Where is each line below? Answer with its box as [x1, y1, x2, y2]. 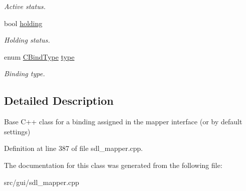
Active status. [4, 1, 46, 11]
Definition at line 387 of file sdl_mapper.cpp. [4, 143, 143, 153]
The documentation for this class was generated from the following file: [4, 159, 222, 170]
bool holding [4, 18, 43, 28]
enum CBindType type [4, 51, 75, 62]
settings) [4, 126, 31, 136]
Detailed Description [4, 93, 114, 108]
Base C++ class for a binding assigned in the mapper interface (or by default [4, 116, 242, 127]
